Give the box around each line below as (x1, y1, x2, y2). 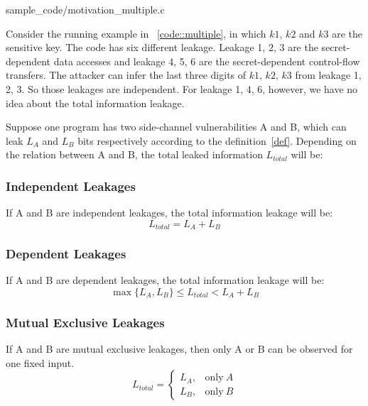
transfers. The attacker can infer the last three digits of (6, 67, 247, 82)
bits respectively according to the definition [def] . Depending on (77, 133, 357, 148)
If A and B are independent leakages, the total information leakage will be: (6, 205, 333, 220)
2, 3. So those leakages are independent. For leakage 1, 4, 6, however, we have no (6, 81, 358, 96)
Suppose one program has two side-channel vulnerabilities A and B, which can (6, 119, 347, 134)
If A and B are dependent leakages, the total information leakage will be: (6, 273, 325, 287)
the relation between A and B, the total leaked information (6, 147, 263, 162)
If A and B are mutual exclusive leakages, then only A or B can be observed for (6, 341, 353, 356)
